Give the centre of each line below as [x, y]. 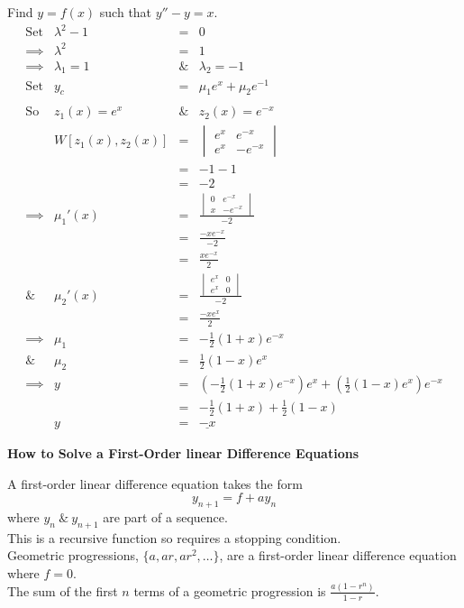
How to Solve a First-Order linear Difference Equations [183, 452]
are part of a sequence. [165, 516]
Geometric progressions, [73, 555]
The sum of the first [63, 590]
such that [126, 12]
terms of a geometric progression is [230, 590]
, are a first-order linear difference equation [338, 555]
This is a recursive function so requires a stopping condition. [174, 537]
